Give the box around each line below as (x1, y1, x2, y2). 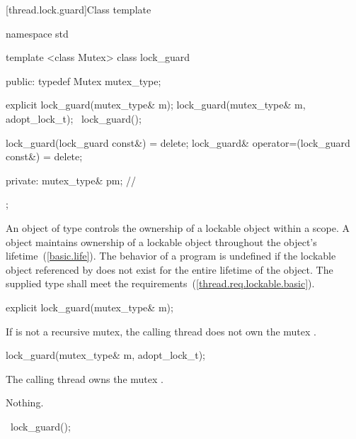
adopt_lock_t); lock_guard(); (6, 111, 142, 126)
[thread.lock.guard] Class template (6, 2, 151, 16)
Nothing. (6, 395, 44, 410)
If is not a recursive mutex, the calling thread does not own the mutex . (6, 323, 316, 338)
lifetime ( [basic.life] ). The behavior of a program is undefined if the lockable (6, 248, 336, 263)
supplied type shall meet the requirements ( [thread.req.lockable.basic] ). (6, 276, 315, 291)
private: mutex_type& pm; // (6, 172, 136, 187)
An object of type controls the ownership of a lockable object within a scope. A (6, 220, 350, 235)
